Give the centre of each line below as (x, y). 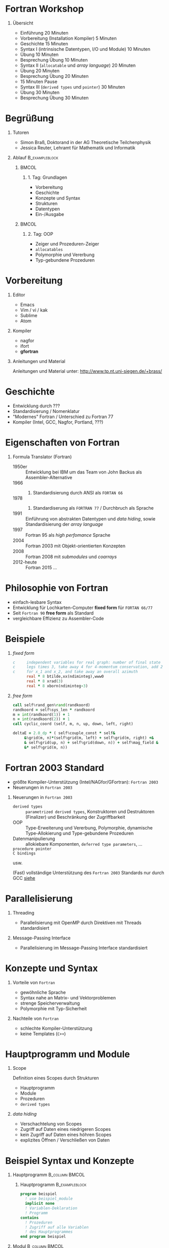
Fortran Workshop (45, 9)
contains (29, 1217)
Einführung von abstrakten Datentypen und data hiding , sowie (90, 519)
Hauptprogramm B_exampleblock (53, 1185)
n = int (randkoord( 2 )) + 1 (41, 719)
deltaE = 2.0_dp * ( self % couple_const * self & (64, 733)
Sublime (29, 315)
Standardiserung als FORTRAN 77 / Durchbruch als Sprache (93, 508)
